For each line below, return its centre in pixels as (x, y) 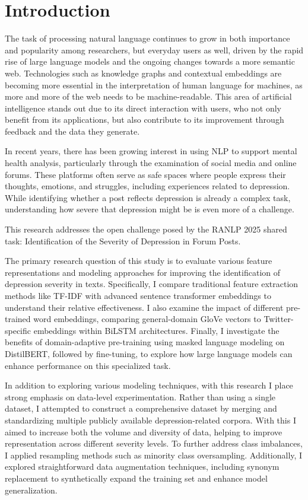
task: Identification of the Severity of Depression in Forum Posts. (123, 241)
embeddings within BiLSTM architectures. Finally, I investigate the (156, 330)
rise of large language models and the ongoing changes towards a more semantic (150, 61)
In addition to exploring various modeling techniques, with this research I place (149, 385)
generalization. (31, 490)
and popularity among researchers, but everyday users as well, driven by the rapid (154, 50)
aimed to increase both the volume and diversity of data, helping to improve (144, 431)
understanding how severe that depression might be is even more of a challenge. (150, 209)
